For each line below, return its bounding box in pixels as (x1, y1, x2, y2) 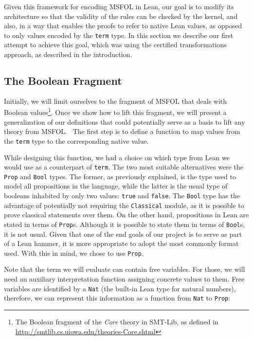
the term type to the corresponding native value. (4, 135, 149, 146)
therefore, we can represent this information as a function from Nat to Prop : (4, 293, 231, 303)
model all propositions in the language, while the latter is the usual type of (4, 181, 228, 191)
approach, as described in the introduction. (4, 49, 132, 59)
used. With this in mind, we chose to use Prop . (4, 247, 144, 258)
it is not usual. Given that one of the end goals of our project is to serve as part (4, 228, 242, 239)
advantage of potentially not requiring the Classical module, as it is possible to (4, 200, 244, 210)
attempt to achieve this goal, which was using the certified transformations (4, 39, 227, 50)
